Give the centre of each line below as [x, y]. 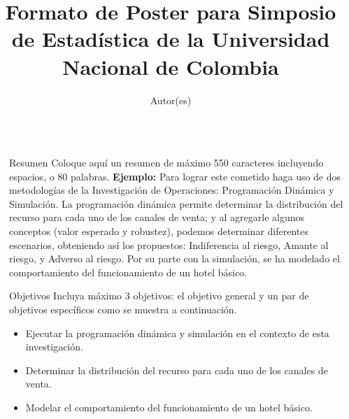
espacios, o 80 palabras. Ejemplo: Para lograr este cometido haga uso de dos [175, 176]
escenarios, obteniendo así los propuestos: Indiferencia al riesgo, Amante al [169, 244]
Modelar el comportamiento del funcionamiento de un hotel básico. [169, 407]
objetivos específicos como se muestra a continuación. [123, 310]
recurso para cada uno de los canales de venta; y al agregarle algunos [157, 217]
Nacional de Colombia [171, 66]
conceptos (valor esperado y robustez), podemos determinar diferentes [159, 231]
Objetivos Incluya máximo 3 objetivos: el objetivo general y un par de [159, 296]
